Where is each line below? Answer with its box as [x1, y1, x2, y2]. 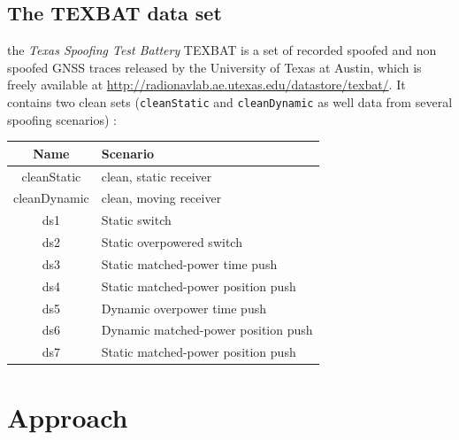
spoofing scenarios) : [7, 110, 117, 128]
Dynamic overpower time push [101, 298, 266, 317]
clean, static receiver [101, 166, 212, 185]
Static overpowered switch [101, 233, 242, 251]
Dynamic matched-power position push [101, 320, 313, 339]
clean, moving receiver [101, 189, 222, 207]
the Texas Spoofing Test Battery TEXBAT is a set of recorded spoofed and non [7, 41, 437, 59]
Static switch [101, 211, 172, 229]
